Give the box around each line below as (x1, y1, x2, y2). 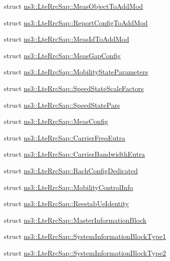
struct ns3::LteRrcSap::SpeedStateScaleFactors (4, 83, 144, 93)
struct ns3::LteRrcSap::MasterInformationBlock (4, 214, 146, 225)
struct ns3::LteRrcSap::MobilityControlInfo (4, 182, 133, 192)
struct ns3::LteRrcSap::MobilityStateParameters (4, 67, 148, 77)
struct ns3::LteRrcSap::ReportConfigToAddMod (4, 17, 148, 27)
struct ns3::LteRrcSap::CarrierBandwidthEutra (4, 149, 145, 159)
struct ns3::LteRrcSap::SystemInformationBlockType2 (4, 247, 166, 258)
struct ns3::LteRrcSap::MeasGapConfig (4, 50, 121, 60)
